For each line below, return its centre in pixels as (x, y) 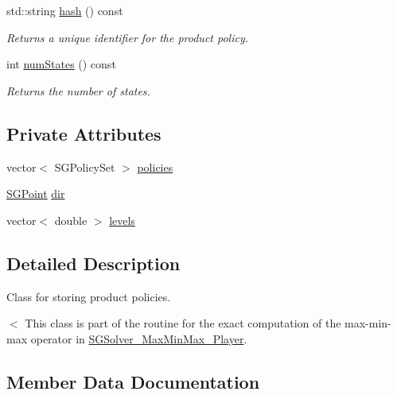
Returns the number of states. (78, 90)
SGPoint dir (36, 194)
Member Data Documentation (133, 381)
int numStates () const (61, 64)
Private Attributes (84, 133)
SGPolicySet (85, 167)
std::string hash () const (65, 10)
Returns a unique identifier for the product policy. (128, 37)
